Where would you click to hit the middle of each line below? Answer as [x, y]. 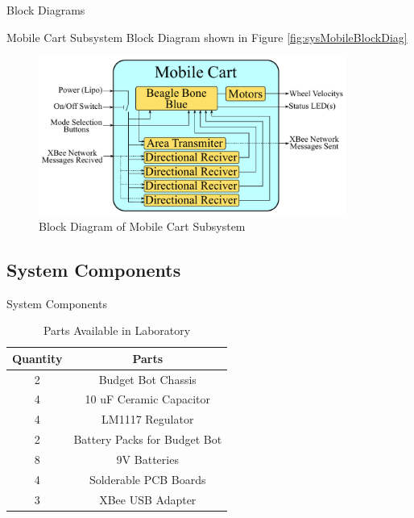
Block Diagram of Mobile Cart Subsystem [142, 226]
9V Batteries [147, 459]
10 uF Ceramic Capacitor [147, 399]
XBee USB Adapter [148, 499]
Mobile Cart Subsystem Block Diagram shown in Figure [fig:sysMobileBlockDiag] [207, 37]
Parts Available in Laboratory [117, 330]
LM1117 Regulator [148, 419]
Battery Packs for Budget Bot [148, 439]
